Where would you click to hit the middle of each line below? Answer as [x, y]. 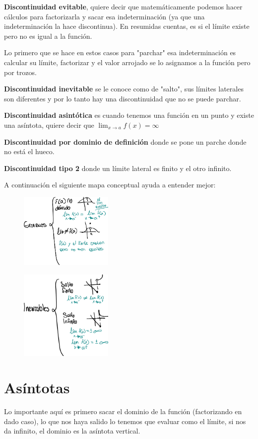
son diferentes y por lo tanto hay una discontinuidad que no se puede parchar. [123, 98]
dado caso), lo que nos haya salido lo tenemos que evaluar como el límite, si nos [125, 421]
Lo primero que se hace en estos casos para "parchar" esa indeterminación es [120, 52]
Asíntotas [37, 388]
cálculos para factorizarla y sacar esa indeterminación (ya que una [104, 16]
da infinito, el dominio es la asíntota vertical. [72, 431]
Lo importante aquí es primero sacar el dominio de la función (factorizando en [123, 411]
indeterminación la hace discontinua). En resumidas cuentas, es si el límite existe [127, 26]
